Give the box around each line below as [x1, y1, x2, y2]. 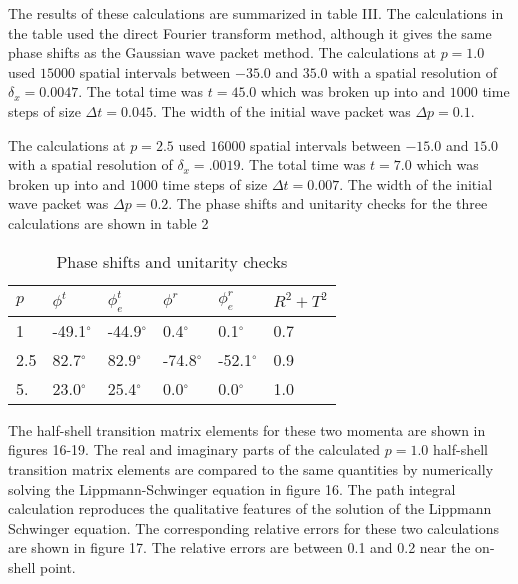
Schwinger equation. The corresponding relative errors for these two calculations [8, 517, 500, 538]
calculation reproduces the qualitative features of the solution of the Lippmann [8, 498, 492, 519]
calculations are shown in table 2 [8, 212, 209, 233]
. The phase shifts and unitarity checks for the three [168, 193, 488, 214]
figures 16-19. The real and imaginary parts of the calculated [8, 439, 381, 460]
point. [39, 556, 76, 577]
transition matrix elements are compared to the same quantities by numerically [8, 458, 494, 479]
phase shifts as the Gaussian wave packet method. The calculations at [8, 42, 436, 63]
